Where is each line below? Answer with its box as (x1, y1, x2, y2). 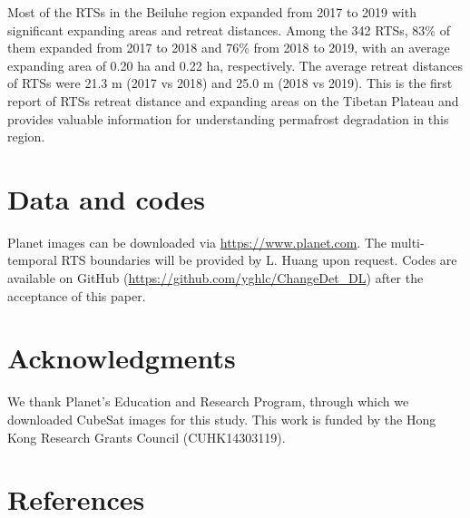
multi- (390, 232, 425, 251)
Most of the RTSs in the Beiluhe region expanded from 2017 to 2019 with (7, 3, 416, 21)
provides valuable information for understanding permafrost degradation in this (7, 109, 449, 128)
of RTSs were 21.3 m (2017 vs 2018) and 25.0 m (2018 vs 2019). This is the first (7, 73, 453, 93)
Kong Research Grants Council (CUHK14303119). (7, 427, 286, 446)
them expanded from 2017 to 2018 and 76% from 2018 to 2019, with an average (7, 38, 450, 57)
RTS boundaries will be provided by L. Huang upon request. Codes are (61, 250, 457, 269)
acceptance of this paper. (7, 286, 146, 305)
